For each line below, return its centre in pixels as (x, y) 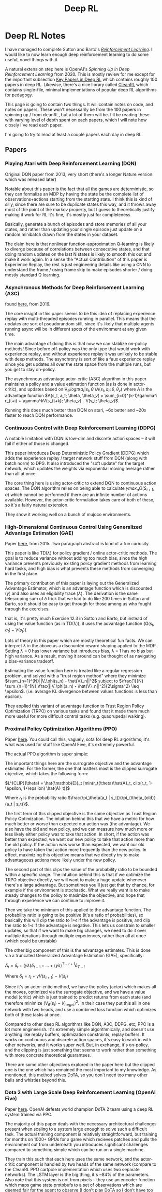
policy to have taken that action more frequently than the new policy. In (76, 850)
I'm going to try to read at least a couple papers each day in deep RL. (74, 134)
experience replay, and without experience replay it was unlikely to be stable (81, 354)
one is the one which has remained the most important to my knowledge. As (81, 1069)
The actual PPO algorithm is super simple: (47, 754)
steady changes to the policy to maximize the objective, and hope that (75, 895)
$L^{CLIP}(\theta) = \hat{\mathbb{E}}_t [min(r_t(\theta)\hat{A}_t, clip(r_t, (77, 783)
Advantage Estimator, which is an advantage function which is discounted (79, 588)
